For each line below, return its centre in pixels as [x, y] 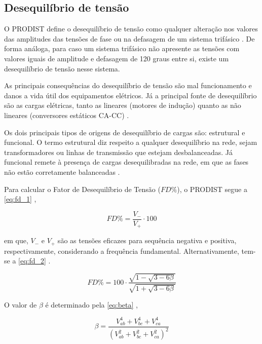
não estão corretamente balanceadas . [62, 171]
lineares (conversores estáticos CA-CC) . [67, 115]
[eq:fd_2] [32, 261]
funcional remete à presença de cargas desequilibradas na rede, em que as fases [126, 162]
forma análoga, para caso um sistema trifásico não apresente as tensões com [122, 48]
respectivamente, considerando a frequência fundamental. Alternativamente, [122, 251]
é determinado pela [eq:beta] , [91, 304]
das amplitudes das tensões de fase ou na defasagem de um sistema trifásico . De [129, 38]
